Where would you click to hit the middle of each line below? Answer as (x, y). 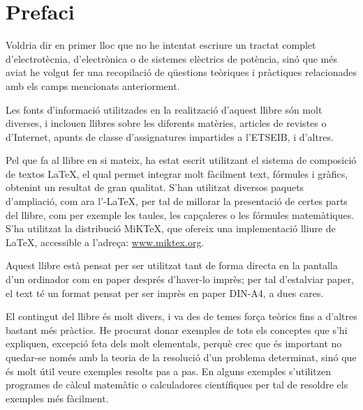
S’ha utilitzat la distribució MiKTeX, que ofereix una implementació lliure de (171, 228)
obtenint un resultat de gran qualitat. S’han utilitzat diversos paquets (155, 187)
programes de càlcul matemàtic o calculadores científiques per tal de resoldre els (177, 385)
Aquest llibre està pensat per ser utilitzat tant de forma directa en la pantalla (172, 265)
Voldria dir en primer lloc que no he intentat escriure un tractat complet (161, 45)
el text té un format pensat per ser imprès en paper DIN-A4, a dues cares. (165, 293)
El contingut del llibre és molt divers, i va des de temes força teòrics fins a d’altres (181, 316)
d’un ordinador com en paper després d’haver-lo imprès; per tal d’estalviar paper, (180, 279)
